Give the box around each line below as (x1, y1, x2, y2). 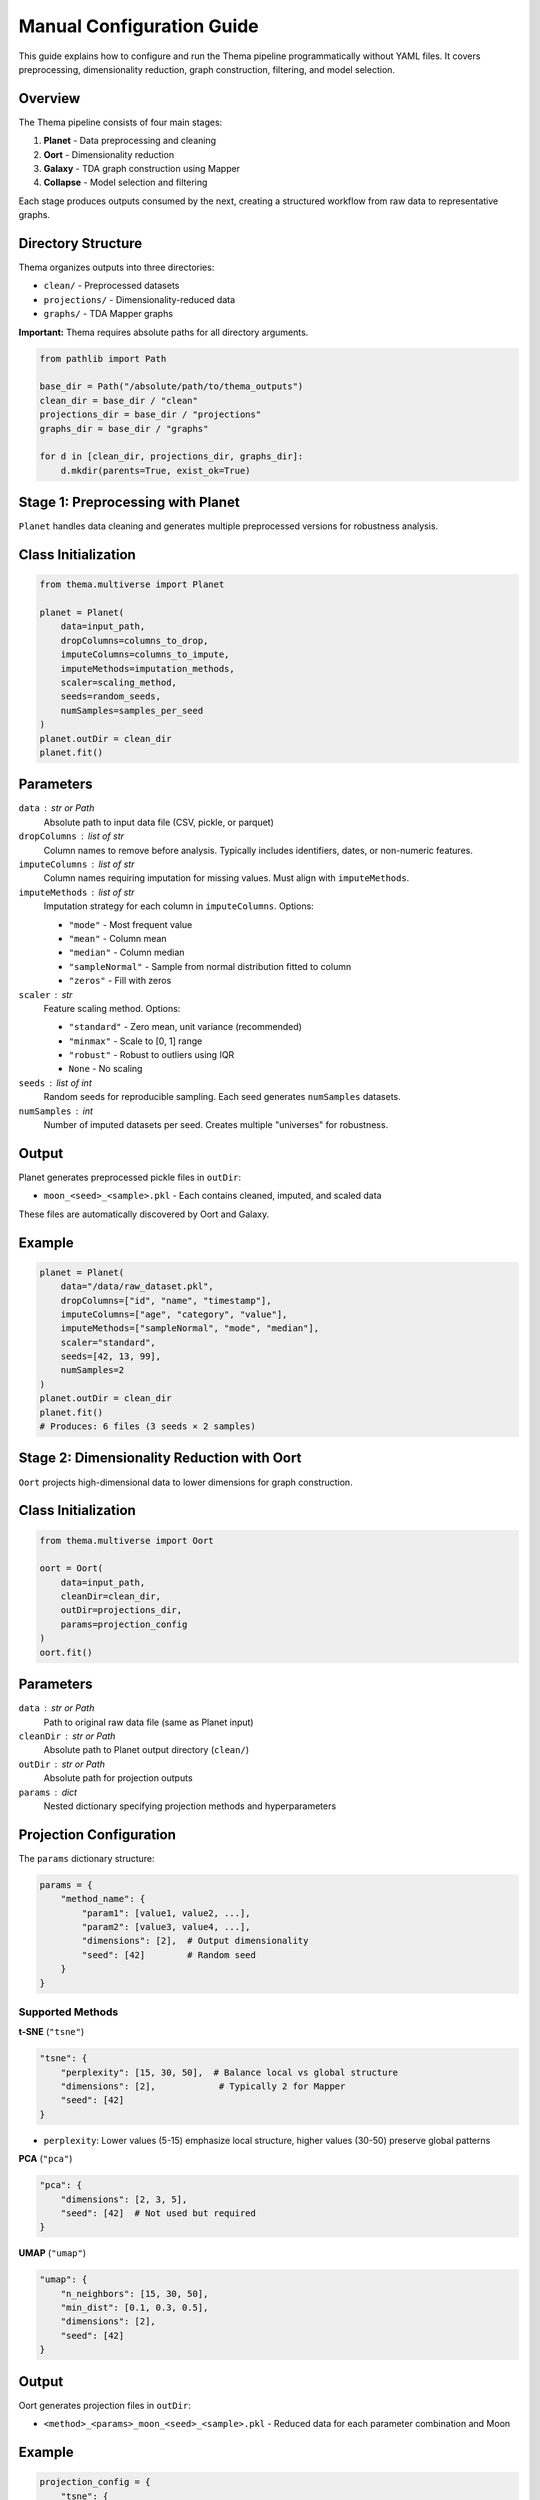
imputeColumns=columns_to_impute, (60, 649, 230, 660)
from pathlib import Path (39, 353, 167, 364)
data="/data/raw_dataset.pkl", (60, 1281, 214, 1292)
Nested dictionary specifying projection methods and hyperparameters (43, 1800, 337, 1812)
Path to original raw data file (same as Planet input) (43, 1716, 254, 1728)
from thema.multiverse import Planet (39, 579, 225, 590)
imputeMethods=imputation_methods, (60, 663, 235, 674)
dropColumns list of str (18, 830, 125, 842)
